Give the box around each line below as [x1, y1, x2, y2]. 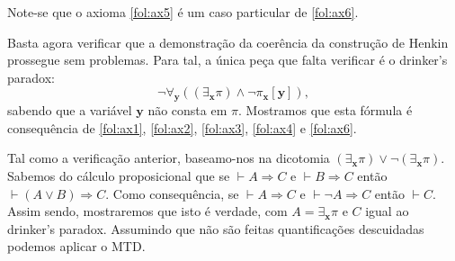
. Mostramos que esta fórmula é [238, 101, 413, 120]
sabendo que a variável [7, 101, 132, 120]
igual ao [365, 202, 409, 220]
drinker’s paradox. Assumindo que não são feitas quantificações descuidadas [7, 219, 424, 238]
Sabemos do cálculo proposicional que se [7, 166, 230, 184]
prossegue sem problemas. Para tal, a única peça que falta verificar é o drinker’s [7, 50, 448, 69]
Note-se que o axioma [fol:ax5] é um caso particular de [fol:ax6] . [7, 3, 359, 21]
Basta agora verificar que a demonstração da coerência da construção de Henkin [7, 32, 449, 51]
